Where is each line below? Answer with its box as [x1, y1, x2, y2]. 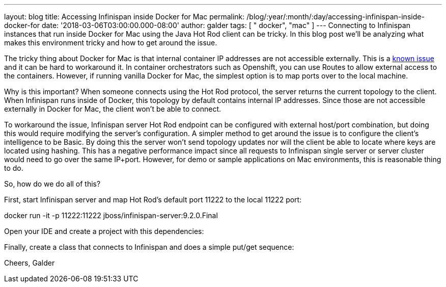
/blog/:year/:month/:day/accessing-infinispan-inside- [246, 12, 425, 21]
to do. [4, 164, 23, 172]
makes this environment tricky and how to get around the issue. [4, 38, 217, 47]
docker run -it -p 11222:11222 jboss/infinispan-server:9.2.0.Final [4, 211, 218, 220]
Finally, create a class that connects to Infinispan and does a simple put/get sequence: [4, 243, 294, 251]
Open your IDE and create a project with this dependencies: [4, 227, 204, 236]
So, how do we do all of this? [4, 179, 101, 188]
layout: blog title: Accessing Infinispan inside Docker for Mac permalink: [4, 12, 245, 21]
